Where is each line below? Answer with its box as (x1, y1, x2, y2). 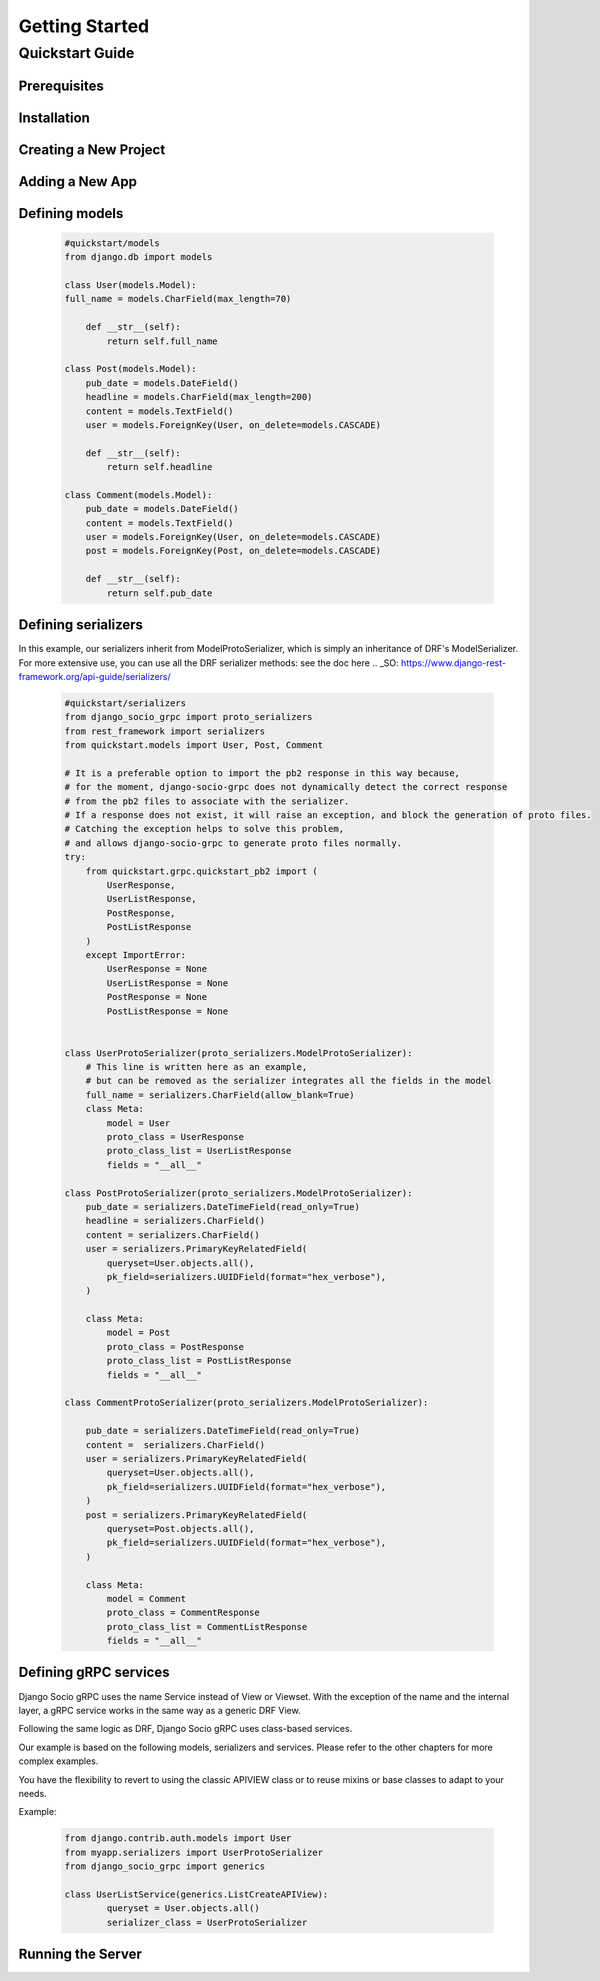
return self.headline (106, 461, 213, 473)
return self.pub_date (106, 587, 213, 599)
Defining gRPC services (18, 1664, 170, 1681)
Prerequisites (18, 77, 104, 94)
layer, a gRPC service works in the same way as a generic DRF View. (18, 1704, 301, 1716)
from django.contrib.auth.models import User (64, 1833, 292, 1844)
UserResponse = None (106, 963, 208, 975)
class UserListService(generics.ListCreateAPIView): (64, 1888, 329, 1900)
